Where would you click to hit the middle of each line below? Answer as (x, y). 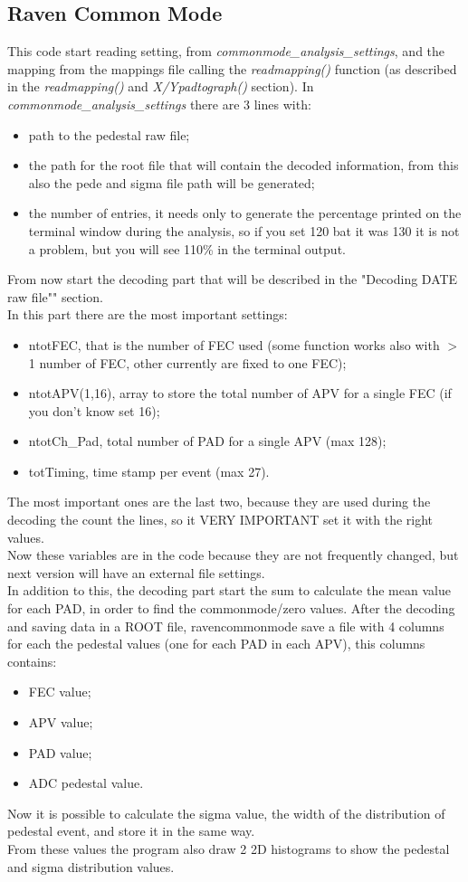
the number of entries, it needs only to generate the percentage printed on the (245, 213)
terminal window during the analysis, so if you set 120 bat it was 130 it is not (244, 230)
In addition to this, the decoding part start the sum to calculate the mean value (229, 590)
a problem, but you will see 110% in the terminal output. (187, 248)
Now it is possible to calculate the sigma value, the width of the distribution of (226, 813)
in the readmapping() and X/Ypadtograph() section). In (161, 86)
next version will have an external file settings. (136, 572)
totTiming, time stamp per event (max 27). (149, 471)
